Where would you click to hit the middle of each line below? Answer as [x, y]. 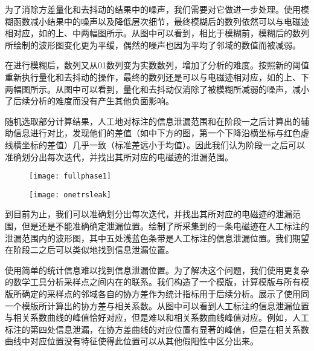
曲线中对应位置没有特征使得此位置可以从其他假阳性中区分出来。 [132, 341]
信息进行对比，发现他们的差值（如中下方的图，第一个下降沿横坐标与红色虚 [161, 133]
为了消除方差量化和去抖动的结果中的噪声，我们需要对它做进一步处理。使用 [153, 9]
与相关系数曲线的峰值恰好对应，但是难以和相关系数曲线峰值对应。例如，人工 [157, 317]
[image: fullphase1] [70, 176]
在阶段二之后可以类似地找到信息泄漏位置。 [89, 250]
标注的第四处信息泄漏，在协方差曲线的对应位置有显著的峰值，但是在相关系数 [157, 329]
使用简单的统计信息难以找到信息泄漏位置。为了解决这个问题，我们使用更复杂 [157, 270]
